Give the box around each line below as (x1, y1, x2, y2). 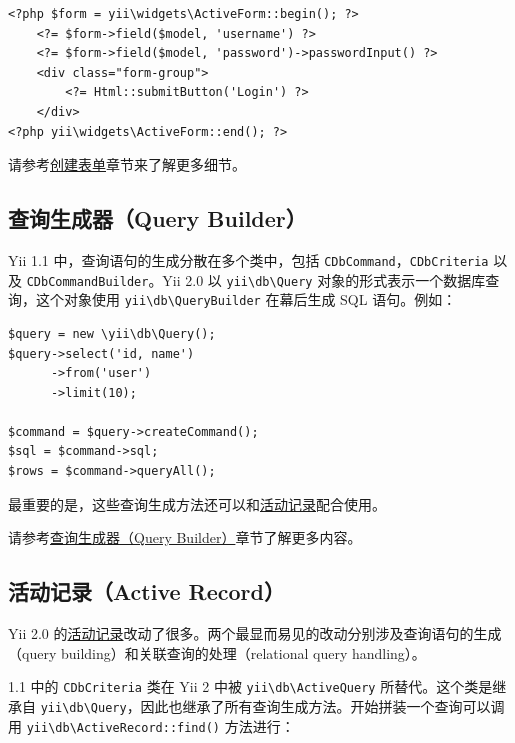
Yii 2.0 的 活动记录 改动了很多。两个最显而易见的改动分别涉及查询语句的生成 (8, 623, 502, 644)
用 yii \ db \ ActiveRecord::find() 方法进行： (8, 715, 295, 736)
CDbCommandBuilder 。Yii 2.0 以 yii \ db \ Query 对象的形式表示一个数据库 (26, 269, 486, 290)
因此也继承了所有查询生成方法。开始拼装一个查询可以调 (140, 695, 505, 716)
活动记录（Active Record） (8, 576, 285, 607)
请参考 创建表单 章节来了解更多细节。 (8, 154, 246, 175)
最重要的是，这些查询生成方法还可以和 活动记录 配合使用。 (8, 493, 386, 514)
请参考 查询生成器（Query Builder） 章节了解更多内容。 (8, 527, 362, 548)
